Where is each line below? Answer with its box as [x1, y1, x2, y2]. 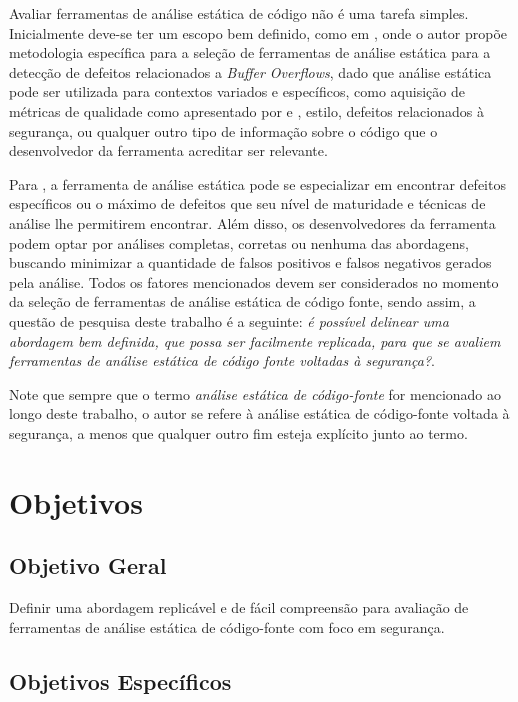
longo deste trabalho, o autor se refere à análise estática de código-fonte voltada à [9, 403, 510, 424]
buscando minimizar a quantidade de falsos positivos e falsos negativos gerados [9, 252, 492, 273]
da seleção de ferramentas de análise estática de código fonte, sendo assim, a [9, 291, 476, 312]
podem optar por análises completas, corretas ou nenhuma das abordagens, [9, 232, 469, 253]
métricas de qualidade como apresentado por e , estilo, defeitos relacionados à [9, 100, 484, 121]
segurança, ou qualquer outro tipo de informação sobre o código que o [9, 120, 438, 141]
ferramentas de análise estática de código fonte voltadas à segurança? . [9, 350, 435, 371]
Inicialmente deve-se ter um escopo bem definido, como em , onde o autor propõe [9, 22, 508, 43]
